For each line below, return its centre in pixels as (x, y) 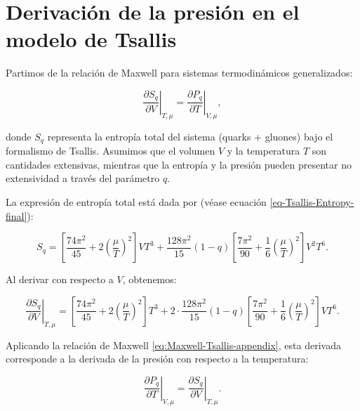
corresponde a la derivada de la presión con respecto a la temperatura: (157, 359)
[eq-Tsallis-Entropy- (312, 201)
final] (16, 215)
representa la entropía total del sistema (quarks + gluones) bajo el (190, 136)
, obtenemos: (149, 279)
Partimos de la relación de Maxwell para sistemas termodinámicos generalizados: (179, 73)
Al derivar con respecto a (60, 279)
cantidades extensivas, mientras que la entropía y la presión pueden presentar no (179, 164)
